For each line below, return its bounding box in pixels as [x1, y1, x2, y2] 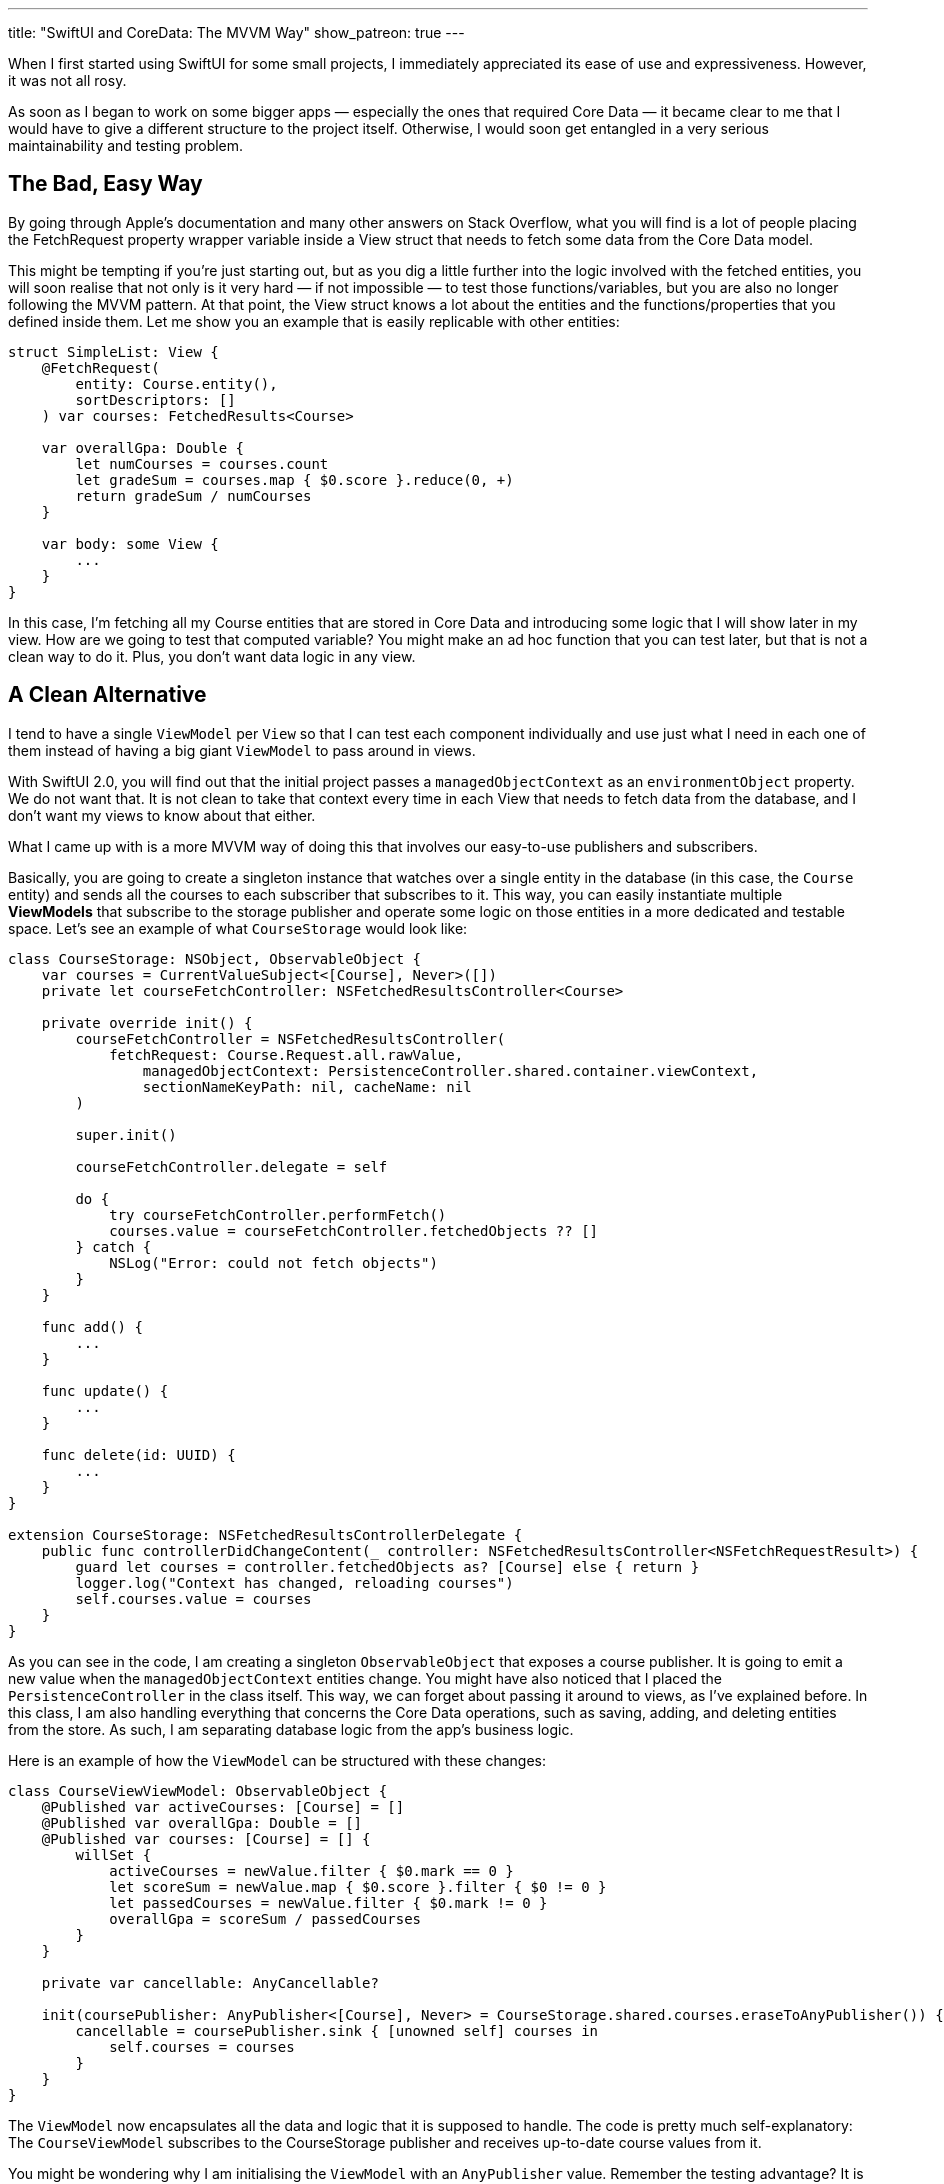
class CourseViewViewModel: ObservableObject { [8, 1782, 388, 1799]
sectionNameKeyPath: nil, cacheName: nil [142, 1078, 472, 1095]
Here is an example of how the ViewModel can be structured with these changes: [8, 1751, 546, 1769]
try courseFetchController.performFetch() [109, 1206, 447, 1223]
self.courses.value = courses [75, 1590, 312, 1607]
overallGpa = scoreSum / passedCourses [109, 1910, 422, 1927]
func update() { [41, 1382, 169, 1399]
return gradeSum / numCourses [75, 487, 312, 504]
